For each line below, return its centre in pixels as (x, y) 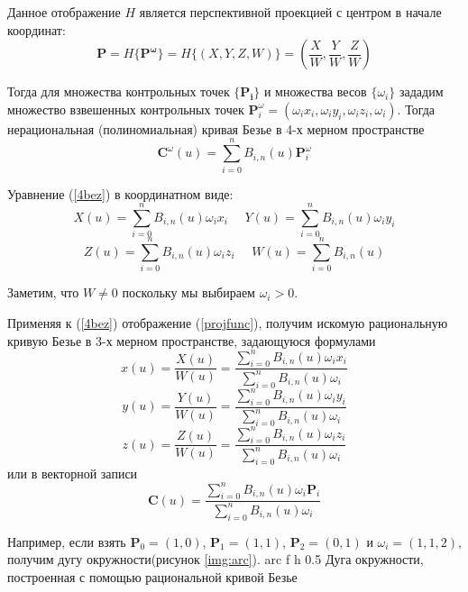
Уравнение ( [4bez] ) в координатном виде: (120, 193)
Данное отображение (64, 12)
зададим (421, 91)
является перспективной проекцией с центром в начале (290, 12)
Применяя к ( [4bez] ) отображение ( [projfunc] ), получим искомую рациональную (228, 322)
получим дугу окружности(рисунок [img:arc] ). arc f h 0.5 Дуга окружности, (216, 559)
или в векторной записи (73, 473)
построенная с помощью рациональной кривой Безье (152, 576)
